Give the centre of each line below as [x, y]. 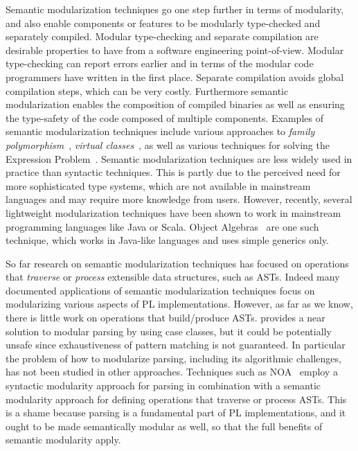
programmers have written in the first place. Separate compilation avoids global [175, 77]
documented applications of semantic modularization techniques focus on [160, 290]
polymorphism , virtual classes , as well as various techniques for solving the [168, 144]
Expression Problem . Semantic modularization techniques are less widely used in [179, 158]
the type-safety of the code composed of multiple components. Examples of [164, 117]
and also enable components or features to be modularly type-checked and [163, 23]
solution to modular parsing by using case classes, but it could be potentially [169, 331]
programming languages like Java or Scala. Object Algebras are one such [162, 226]
